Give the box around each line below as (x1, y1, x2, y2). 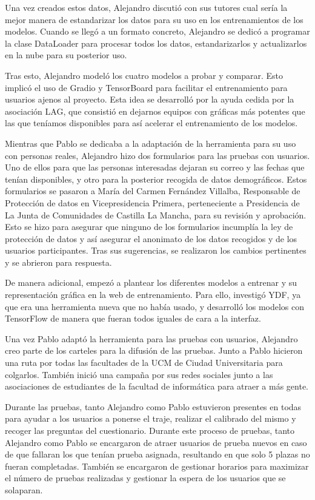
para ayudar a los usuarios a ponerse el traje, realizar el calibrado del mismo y (5, 412, 296, 425)
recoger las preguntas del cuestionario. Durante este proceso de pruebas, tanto (5, 424, 295, 436)
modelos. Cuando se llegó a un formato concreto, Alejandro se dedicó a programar (5, 25, 310, 38)
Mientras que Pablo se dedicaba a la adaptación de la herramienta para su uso (5, 137, 296, 149)
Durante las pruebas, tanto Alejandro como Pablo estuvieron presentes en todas (5, 400, 302, 413)
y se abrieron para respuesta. (5, 255, 112, 268)
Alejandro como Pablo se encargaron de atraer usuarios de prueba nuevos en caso (5, 436, 307, 448)
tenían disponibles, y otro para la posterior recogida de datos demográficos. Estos (5, 172, 307, 185)
